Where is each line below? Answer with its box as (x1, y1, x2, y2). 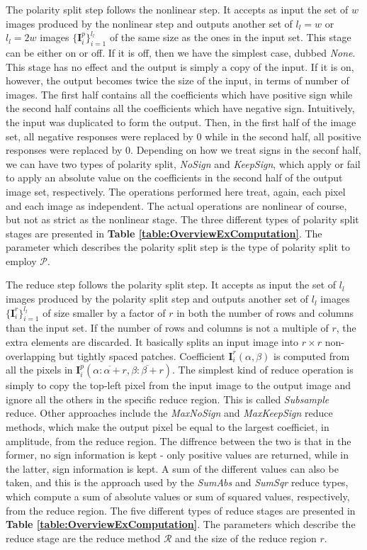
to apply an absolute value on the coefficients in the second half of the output (6, 170, 343, 185)
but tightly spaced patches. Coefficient (59, 348, 225, 363)
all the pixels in (6, 362, 73, 377)
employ (6, 253, 37, 268)
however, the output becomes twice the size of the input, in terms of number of (6, 73, 349, 88)
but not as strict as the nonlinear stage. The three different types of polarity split (6, 212, 359, 227)
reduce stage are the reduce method (6, 530, 161, 545)
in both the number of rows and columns (176, 305, 354, 320)
